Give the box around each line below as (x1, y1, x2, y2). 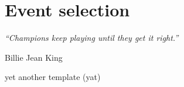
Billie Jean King (5, 51, 63, 63)
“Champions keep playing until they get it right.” (5, 32, 179, 44)
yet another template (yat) (5, 71, 101, 83)
